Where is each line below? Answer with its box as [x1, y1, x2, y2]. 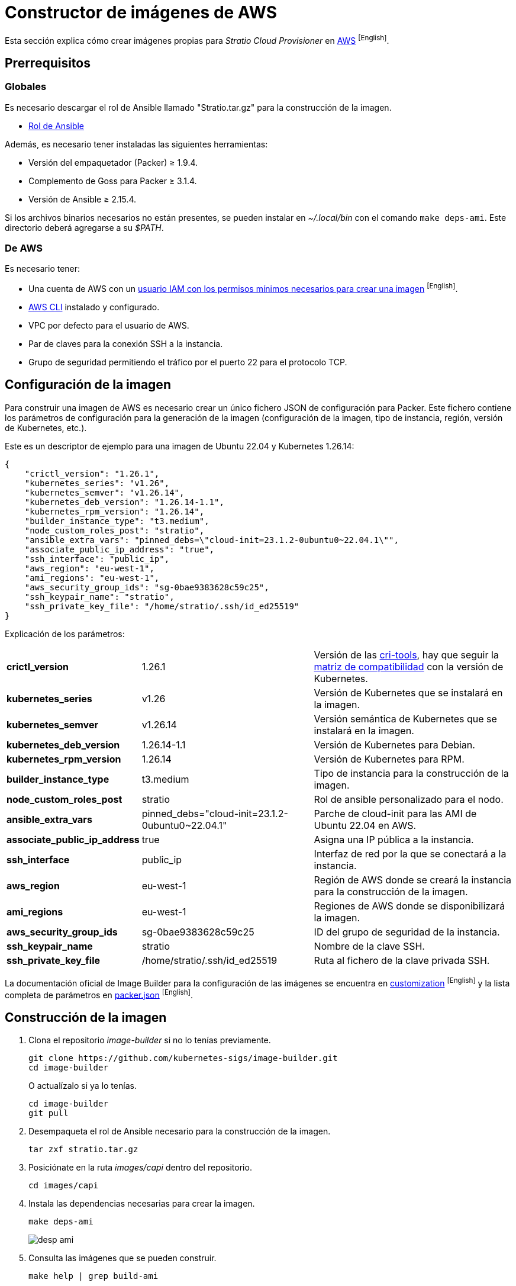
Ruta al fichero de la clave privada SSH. [314, 954, 490, 966]
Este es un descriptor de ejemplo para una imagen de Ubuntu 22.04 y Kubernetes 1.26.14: [5, 441, 354, 451]
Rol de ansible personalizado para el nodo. [314, 793, 504, 805]
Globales [5, 81, 47, 93]
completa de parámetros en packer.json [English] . [5, 988, 193, 1000]
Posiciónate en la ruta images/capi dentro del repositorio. [28, 1162, 252, 1173]
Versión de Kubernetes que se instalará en [314, 686, 503, 699]
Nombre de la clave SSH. [314, 940, 425, 952]
